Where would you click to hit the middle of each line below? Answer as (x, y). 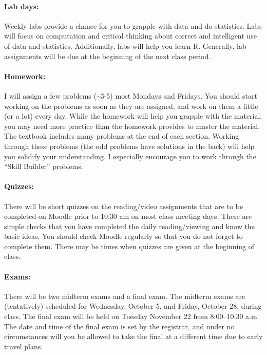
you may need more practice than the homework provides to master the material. (132, 126)
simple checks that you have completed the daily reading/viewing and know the (129, 226)
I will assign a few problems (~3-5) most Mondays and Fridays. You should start (131, 95)
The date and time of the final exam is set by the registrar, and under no (119, 326)
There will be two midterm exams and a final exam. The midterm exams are (125, 296)
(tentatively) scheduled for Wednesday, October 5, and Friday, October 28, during (133, 306)
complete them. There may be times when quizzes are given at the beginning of (129, 246)
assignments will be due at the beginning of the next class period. (108, 56)
